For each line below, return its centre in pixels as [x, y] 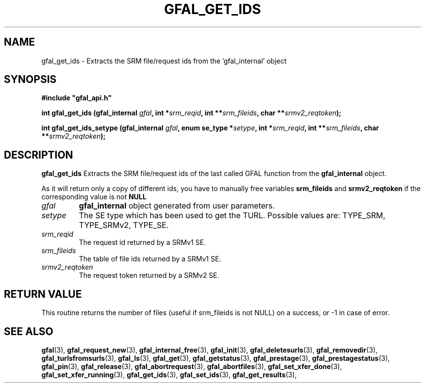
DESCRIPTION [39, 155]
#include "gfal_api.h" [77, 98]
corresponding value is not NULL [94, 197]
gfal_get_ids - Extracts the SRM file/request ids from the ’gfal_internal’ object [164, 61]
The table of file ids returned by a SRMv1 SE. [150, 259]
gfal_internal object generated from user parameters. [177, 206]
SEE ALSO [29, 331]
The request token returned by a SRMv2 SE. [149, 275]
